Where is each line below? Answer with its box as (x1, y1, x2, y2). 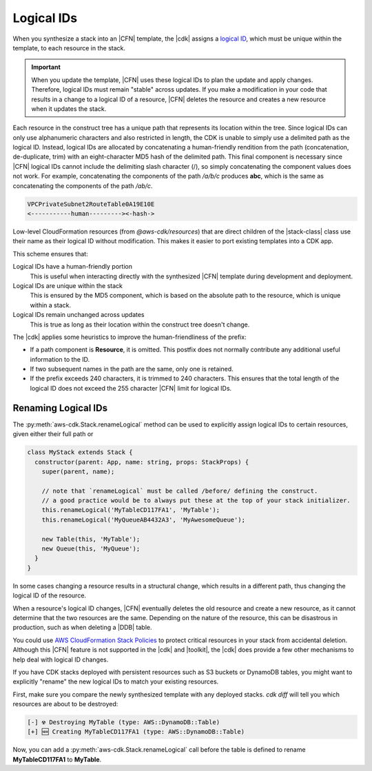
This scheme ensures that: (12, 249, 89, 258)
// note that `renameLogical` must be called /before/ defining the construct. (41, 486, 318, 495)
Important (31, 63, 61, 72)
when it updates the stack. (31, 104, 107, 113)
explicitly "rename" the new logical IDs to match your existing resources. (12, 677, 219, 686)
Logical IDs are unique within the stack (12, 281, 123, 289)
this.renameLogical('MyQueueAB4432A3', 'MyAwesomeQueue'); (41, 515, 246, 524)
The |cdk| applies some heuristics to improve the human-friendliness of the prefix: (12, 333, 247, 341)
